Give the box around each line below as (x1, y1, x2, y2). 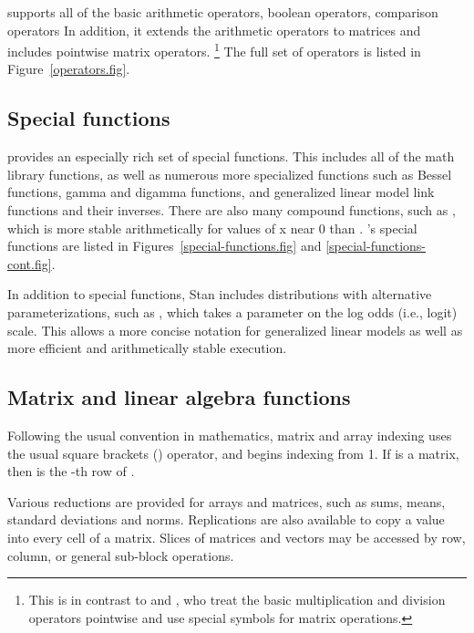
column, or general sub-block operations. (7, 545, 234, 565)
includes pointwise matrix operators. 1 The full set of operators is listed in (7, 39, 421, 60)
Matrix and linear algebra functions (7, 383, 351, 411)
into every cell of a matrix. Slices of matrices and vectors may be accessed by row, (7, 527, 466, 546)
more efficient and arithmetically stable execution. (7, 338, 287, 358)
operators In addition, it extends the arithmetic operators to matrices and (7, 20, 421, 39)
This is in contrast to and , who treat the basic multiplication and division (28, 590, 446, 609)
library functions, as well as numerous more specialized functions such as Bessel (7, 164, 452, 183)
